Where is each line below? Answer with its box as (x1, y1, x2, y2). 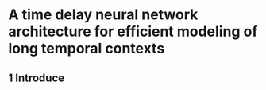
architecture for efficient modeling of (8, 22, 258, 41)
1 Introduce (8, 71, 65, 84)
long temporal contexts (8, 40, 165, 57)
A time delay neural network (8, 6, 199, 24)
